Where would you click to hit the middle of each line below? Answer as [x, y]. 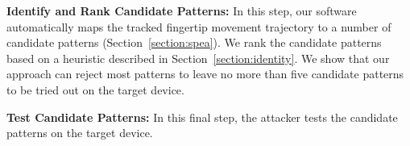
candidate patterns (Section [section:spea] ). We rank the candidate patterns [194, 42]
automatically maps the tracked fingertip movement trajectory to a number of [199, 26]
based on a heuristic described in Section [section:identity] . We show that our [198, 58]
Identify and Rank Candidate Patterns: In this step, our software [182, 10]
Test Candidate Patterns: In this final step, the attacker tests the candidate [202, 117]
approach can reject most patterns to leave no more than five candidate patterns [205, 74]
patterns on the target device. [80, 133]
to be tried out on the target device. [95, 89]
